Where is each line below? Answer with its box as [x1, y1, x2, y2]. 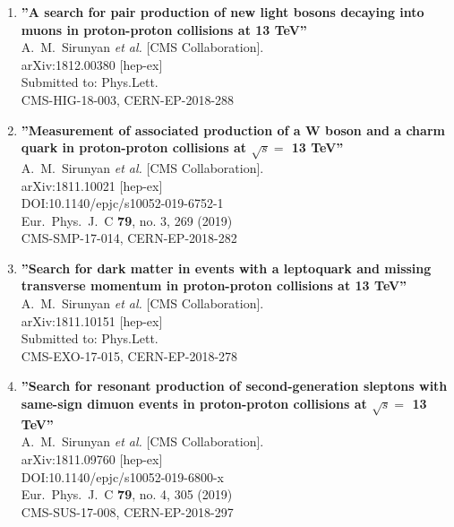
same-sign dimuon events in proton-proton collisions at [21, 394, 367, 413]
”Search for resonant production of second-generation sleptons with [21, 376, 448, 395]
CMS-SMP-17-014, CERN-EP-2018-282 [21, 229, 237, 247]
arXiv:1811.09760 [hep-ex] [21, 450, 163, 468]
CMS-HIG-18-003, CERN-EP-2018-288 [21, 90, 235, 108]
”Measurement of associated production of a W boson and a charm [21, 120, 445, 139]
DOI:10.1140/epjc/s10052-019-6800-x [21, 467, 225, 486]
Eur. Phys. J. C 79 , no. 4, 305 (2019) [21, 485, 233, 504]
